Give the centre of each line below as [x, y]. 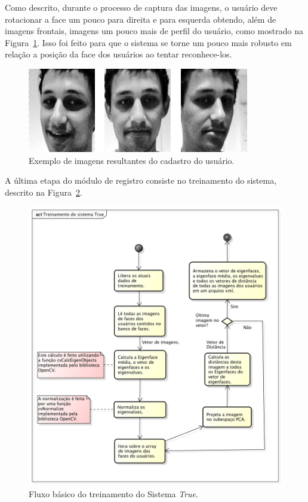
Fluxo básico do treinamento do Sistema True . [113, 493]
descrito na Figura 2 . [44, 192]
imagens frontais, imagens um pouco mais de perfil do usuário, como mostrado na [154, 31]
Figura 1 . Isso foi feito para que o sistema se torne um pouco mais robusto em [148, 42]
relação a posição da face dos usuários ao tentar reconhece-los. [118, 54]
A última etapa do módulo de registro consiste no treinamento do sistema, [141, 180]
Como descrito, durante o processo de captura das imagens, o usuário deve [141, 7]
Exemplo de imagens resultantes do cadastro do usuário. [132, 160]
